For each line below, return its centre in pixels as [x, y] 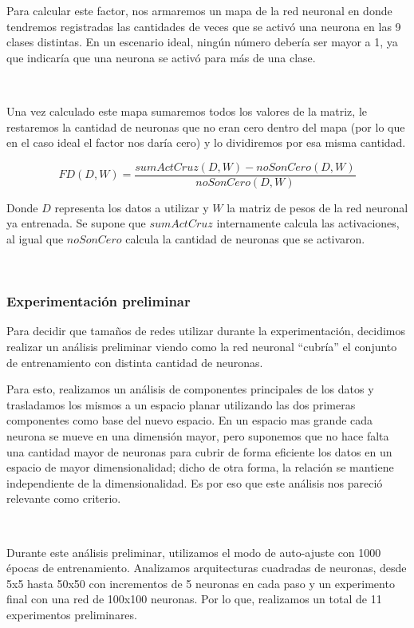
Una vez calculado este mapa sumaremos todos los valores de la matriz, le [187, 111]
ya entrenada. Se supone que [76, 223]
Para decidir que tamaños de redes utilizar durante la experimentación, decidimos [206, 331]
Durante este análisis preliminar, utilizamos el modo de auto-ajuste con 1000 [194, 552]
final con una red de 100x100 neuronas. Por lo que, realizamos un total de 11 [194, 599]
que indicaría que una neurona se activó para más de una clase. [161, 57]
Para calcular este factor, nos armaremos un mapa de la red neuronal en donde [199, 10]
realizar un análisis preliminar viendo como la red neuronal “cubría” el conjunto [202, 346]
